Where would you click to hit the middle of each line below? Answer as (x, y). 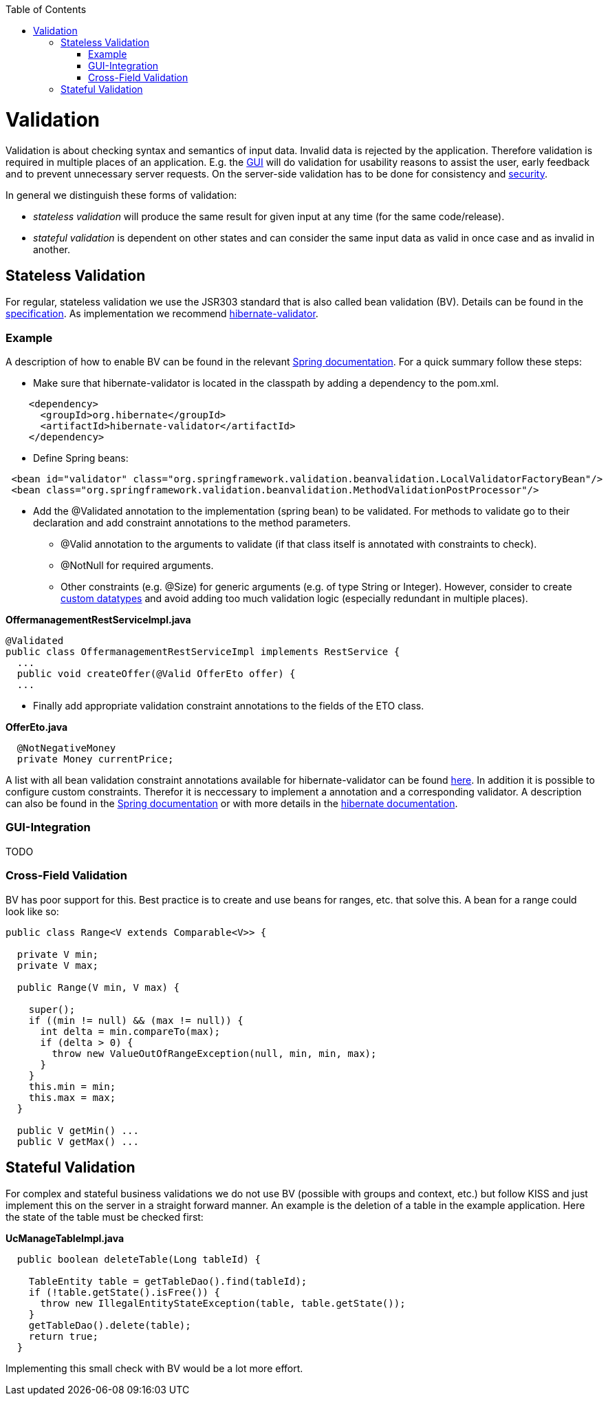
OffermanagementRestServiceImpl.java (98, 620)
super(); (52, 1009)
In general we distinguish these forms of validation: (121, 195)
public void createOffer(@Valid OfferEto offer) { (156, 674)
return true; (63, 1337)
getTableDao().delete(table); (110, 1326)
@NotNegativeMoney (66, 748)
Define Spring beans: (81, 458)
